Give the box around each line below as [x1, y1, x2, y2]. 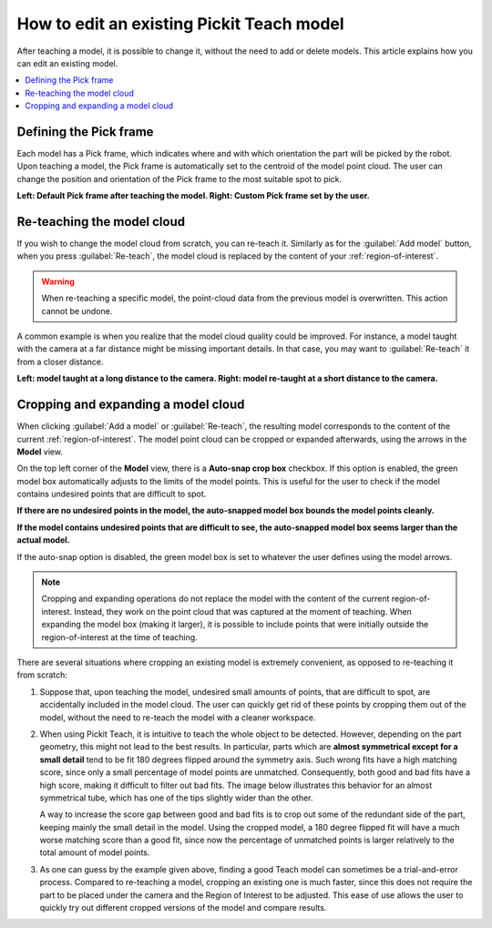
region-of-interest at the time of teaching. [41, 631, 198, 642]
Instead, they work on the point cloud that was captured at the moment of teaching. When [74, 606, 412, 617]
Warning [41, 276, 75, 287]
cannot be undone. [41, 305, 113, 316]
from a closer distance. [16, 356, 104, 367]
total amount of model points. [39, 847, 150, 858]
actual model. [16, 535, 70, 546]
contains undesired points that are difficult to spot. [16, 488, 207, 500]
